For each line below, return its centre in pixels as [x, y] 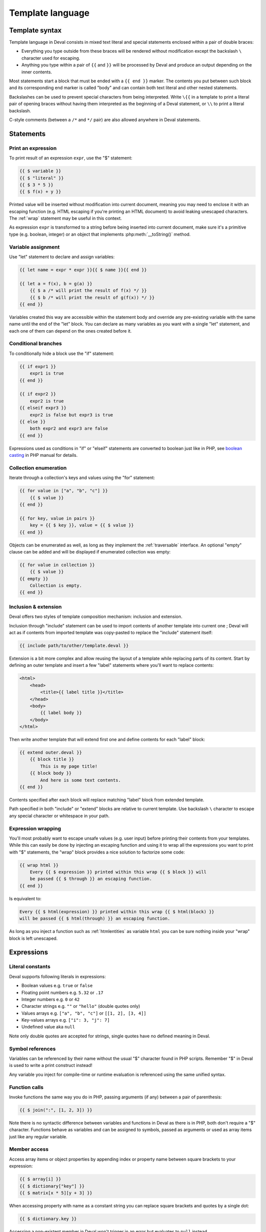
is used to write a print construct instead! [51, 1065]
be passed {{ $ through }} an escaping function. [91, 879]
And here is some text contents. [81, 780]
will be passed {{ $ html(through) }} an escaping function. [95, 919]
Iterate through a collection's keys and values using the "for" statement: [82, 478]
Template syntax [35, 30]
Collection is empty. [56, 586]
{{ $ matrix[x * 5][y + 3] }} [56, 1193]
